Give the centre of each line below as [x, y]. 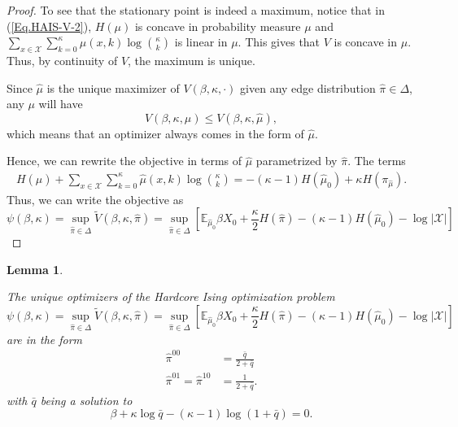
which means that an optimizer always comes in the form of [155, 133]
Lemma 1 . [35, 269]
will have [61, 104]
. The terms [377, 161]
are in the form [45, 339]
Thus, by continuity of [62, 60]
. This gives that [279, 42]
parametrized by [297, 161]
